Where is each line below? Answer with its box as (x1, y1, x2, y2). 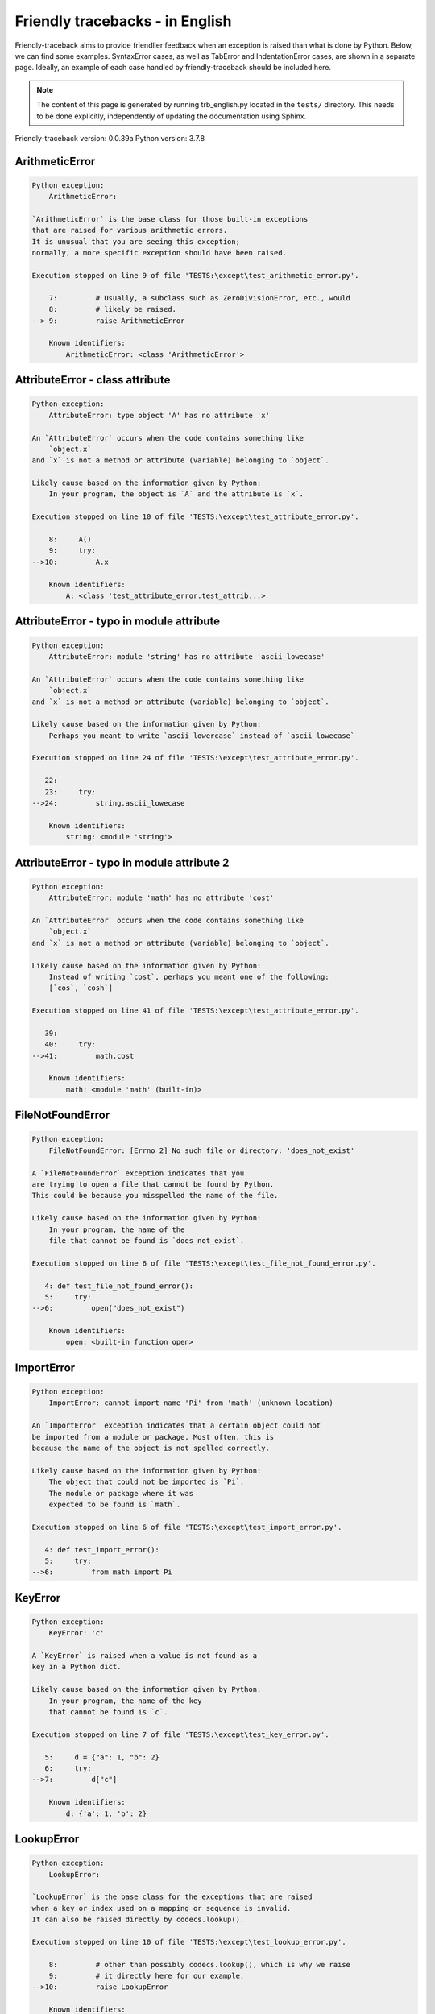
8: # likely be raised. (48, 305, 177, 314)
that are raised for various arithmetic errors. (31, 226, 228, 235)
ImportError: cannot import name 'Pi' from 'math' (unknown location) (48, 1399, 334, 1407)
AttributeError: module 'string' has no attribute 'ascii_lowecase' (48, 652, 325, 661)
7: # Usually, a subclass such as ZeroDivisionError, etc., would (48, 293, 350, 302)
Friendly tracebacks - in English (14, 12, 232, 30)
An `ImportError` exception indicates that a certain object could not (31, 1421, 321, 1430)
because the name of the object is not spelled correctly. (31, 1444, 270, 1453)
